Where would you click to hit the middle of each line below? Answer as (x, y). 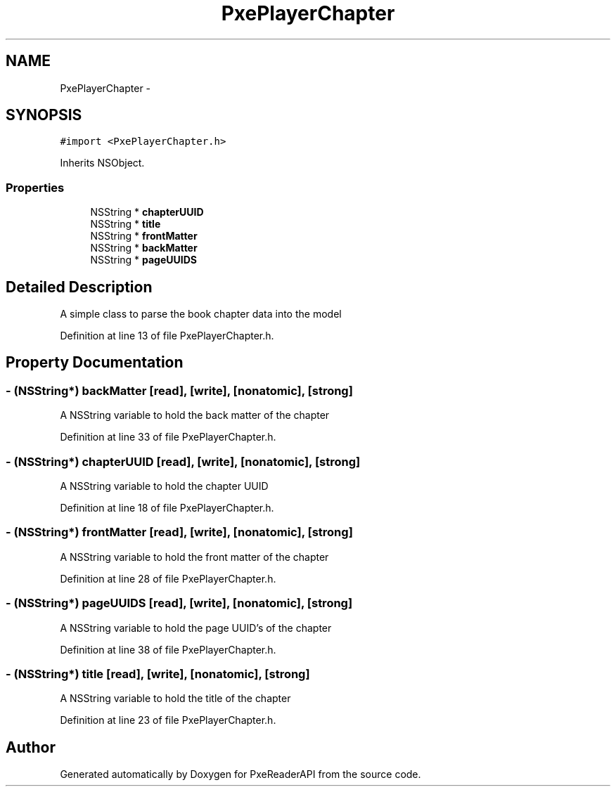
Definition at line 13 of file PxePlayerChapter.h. (167, 336)
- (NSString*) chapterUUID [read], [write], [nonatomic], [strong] (183, 461)
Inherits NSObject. (102, 163)
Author (31, 747)
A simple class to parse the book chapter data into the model (201, 314)
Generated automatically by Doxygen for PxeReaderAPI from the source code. (240, 774)
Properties (35, 187)
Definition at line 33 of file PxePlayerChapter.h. (168, 437)
